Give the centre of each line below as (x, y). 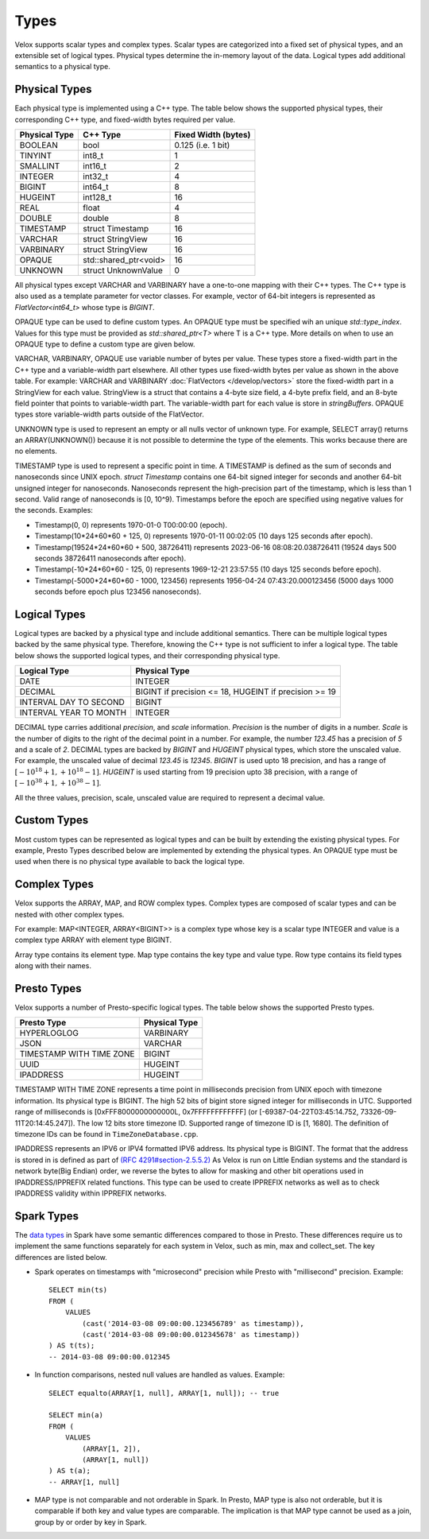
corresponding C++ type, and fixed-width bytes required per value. (125, 119)
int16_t (95, 166)
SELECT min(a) (76, 1415)
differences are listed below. (61, 1257)
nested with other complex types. (70, 914)
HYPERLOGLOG (49, 1033)
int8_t (93, 156)
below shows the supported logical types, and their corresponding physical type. (147, 655)
